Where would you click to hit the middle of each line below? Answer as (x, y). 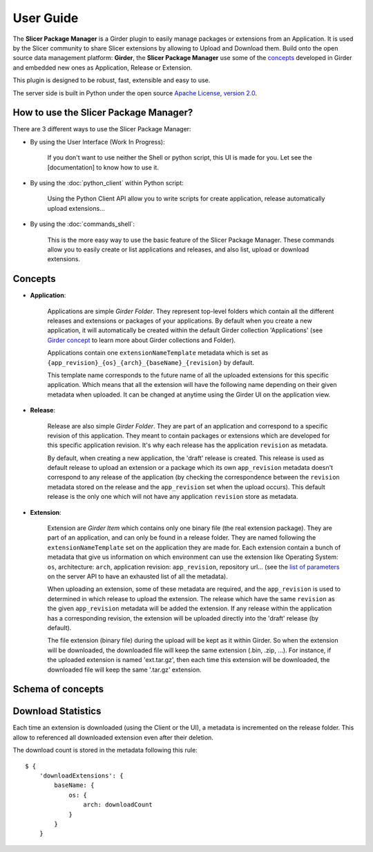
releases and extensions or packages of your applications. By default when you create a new (180, 321)
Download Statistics (57, 711)
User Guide (46, 18)
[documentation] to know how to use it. (103, 167)
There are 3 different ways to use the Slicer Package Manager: (102, 129)
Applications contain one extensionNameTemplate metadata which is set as (158, 353)
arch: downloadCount (118, 805)
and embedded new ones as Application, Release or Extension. (103, 67)
